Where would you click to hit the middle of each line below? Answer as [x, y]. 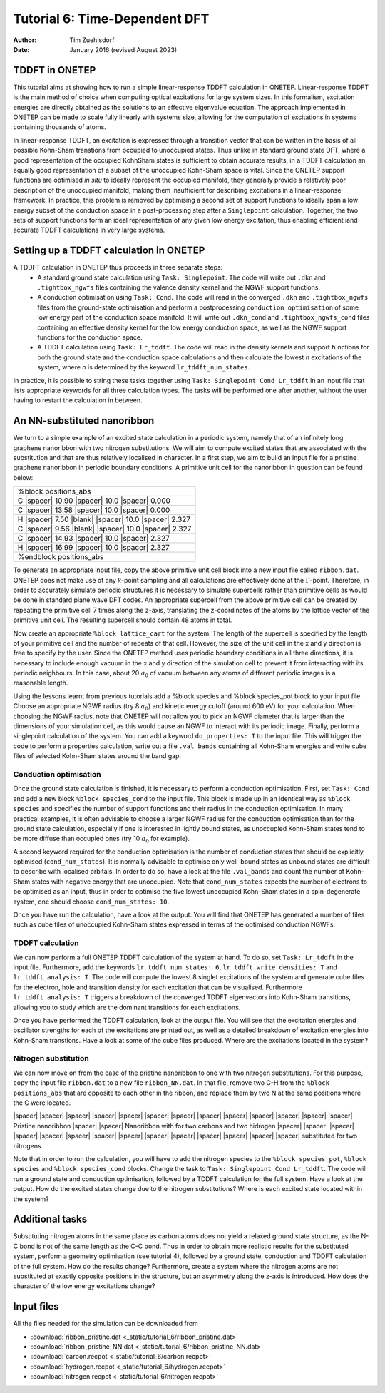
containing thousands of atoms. [60, 127]
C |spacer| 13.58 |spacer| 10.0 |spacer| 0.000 [94, 510]
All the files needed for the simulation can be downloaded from [106, 1324]
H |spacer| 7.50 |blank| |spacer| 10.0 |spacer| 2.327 [104, 519]
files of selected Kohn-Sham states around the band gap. [97, 756]
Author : [25, 40]
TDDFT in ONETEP [55, 70]
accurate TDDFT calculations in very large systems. [89, 230]
